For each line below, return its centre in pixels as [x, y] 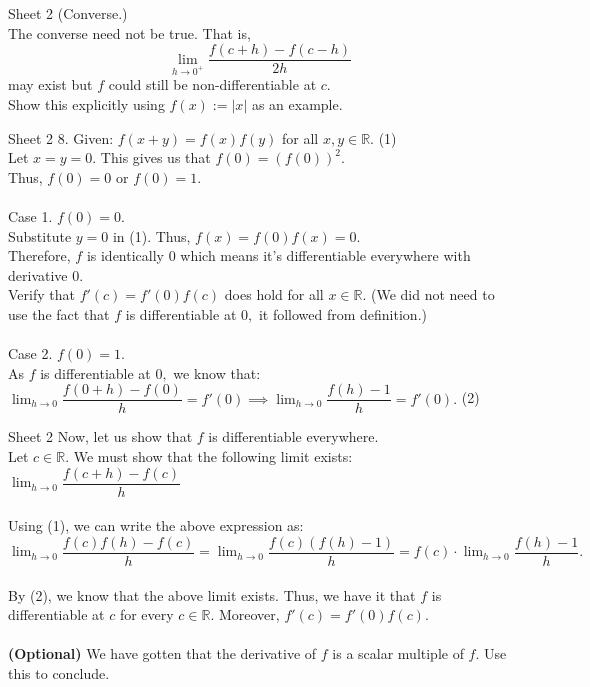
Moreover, [249, 614]
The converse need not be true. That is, [129, 32]
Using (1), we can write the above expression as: [156, 525]
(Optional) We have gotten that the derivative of [162, 653]
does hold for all [274, 294]
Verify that [41, 294]
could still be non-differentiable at [212, 84]
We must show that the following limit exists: [213, 456]
